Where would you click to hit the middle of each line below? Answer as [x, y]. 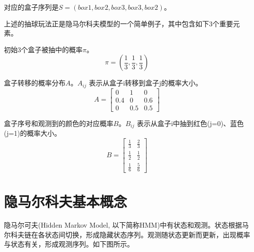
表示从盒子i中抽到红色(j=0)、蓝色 [190, 123]
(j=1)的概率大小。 [33, 133]
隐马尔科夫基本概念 [66, 201]
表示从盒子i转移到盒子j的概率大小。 [146, 83]
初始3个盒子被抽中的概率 [43, 49]
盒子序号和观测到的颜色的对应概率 [59, 123]
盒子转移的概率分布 [35, 83]
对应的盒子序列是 [31, 7]
